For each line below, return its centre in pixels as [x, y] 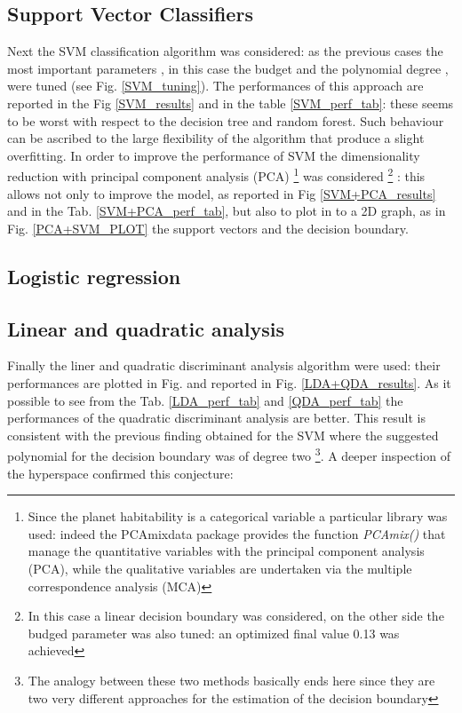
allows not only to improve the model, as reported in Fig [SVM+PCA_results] [222, 193]
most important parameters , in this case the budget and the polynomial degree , [228, 68]
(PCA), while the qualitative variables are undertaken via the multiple [220, 568]
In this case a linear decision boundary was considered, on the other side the [236, 616]
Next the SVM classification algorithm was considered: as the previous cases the [225, 51]
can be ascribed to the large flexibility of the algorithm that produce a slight [216, 138]
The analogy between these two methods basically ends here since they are [231, 680]
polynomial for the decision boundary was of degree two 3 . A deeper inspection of [229, 454]
